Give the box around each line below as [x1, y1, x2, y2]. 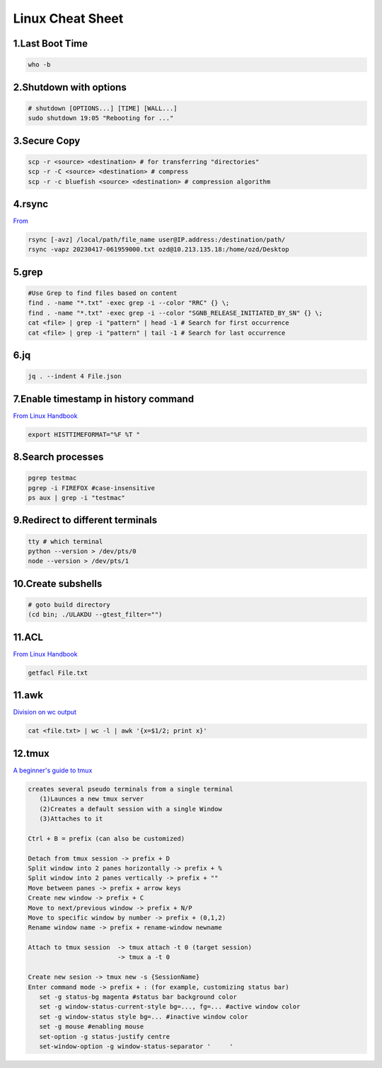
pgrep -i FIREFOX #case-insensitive [28, 484, 156, 492]
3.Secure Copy [13, 134, 81, 146]
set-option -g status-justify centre [39, 1033, 170, 1040]
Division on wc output [13, 708, 77, 716]
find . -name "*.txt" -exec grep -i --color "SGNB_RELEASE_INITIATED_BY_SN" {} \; [28, 308, 323, 317]
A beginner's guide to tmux [13, 766, 93, 774]
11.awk [13, 690, 44, 702]
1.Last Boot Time [13, 37, 88, 50]
